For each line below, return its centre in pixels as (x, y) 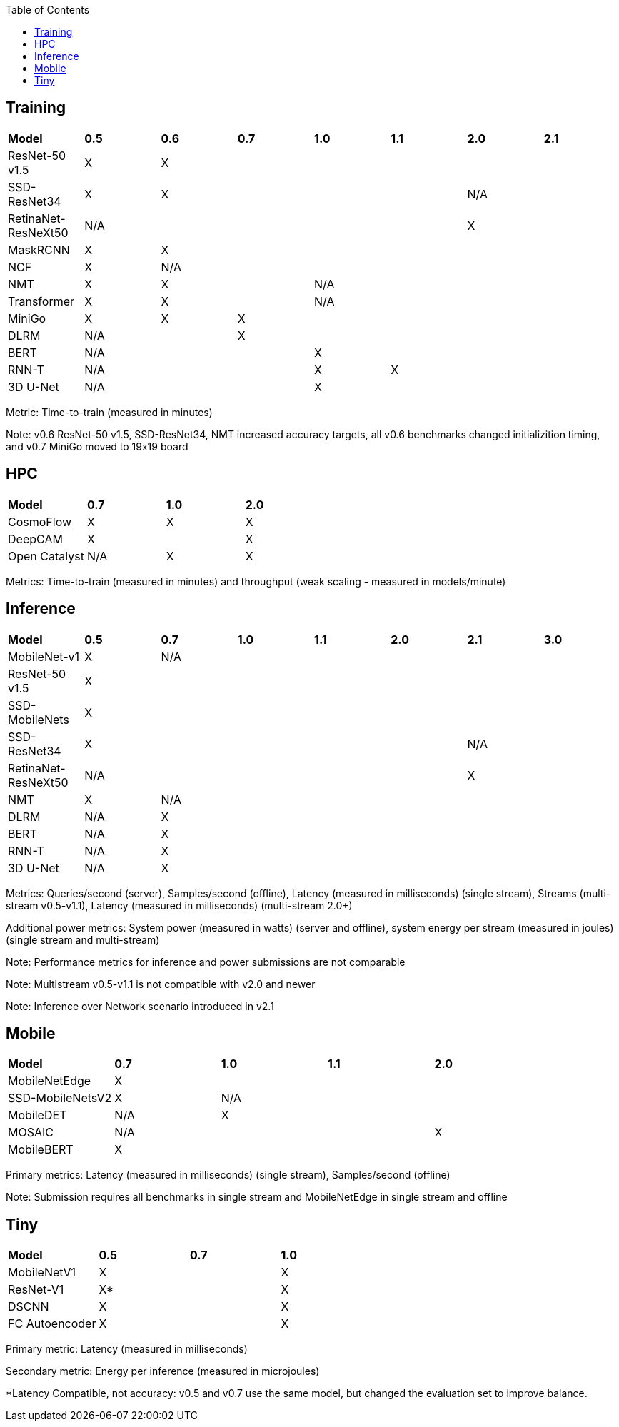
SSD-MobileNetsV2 (60, 1098)
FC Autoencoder (52, 1324)
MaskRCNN (39, 249)
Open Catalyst (46, 556)
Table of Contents (48, 10)
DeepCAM (35, 539)
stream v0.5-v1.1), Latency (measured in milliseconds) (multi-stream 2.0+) (179, 905)
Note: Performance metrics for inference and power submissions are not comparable (206, 962)
